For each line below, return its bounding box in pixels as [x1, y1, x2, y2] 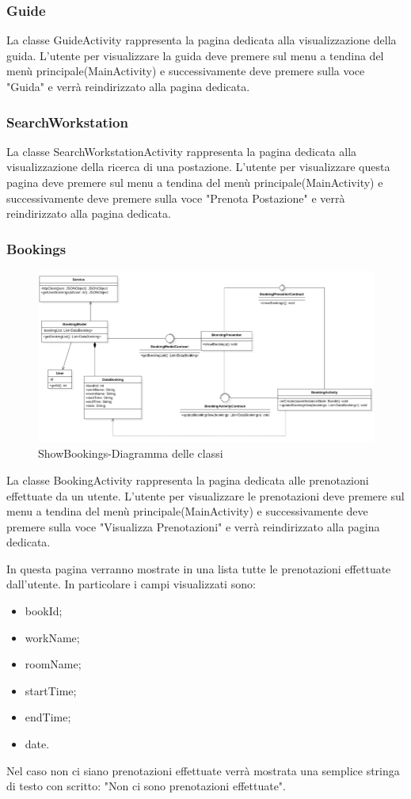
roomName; [25, 656, 82, 672]
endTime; [25, 709, 71, 725]
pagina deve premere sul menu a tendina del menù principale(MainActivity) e [6, 174, 383, 190]
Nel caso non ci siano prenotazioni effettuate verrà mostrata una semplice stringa [6, 762, 400, 778]
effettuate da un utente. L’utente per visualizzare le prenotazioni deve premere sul [6, 487, 405, 504]
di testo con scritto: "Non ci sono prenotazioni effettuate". [6, 778, 286, 794]
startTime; [25, 682, 77, 698]
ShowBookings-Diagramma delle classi [38, 445, 223, 462]
